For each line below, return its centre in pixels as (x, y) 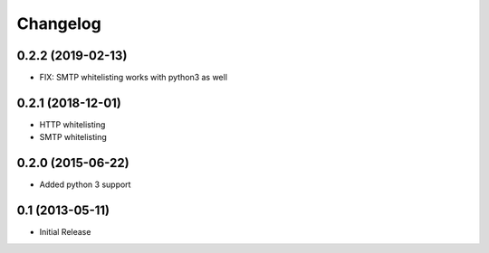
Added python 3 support (85, 184)
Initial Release (65, 232)
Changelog (59, 23)
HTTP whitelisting (72, 124)
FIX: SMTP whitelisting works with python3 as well (134, 78)
